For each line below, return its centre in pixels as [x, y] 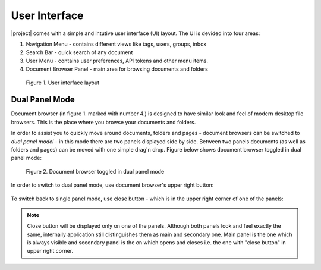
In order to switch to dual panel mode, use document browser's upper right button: [112, 185]
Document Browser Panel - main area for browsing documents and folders [117, 69]
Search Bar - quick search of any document [79, 52]
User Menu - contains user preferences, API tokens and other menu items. [117, 61]
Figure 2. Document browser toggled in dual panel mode [95, 171]
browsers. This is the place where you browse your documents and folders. [103, 122]
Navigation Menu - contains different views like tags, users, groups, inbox [116, 44]
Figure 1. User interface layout [63, 83]
